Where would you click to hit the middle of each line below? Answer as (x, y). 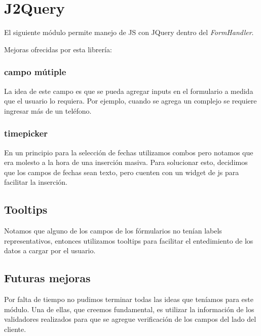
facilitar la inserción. (36, 182)
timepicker (26, 133)
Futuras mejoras (47, 278)
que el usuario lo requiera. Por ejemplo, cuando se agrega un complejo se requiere (130, 101)
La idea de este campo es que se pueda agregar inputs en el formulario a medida (129, 91)
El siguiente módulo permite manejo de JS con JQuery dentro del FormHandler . (129, 32)
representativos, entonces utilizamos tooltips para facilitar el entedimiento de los (129, 240)
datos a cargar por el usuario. (50, 250)
